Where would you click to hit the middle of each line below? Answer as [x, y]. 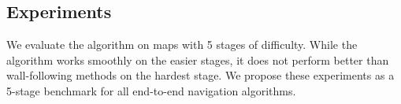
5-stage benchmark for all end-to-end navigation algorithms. [151, 90]
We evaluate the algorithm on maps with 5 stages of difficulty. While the [182, 45]
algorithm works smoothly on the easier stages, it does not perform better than [198, 59]
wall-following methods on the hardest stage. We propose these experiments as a [200, 75]
